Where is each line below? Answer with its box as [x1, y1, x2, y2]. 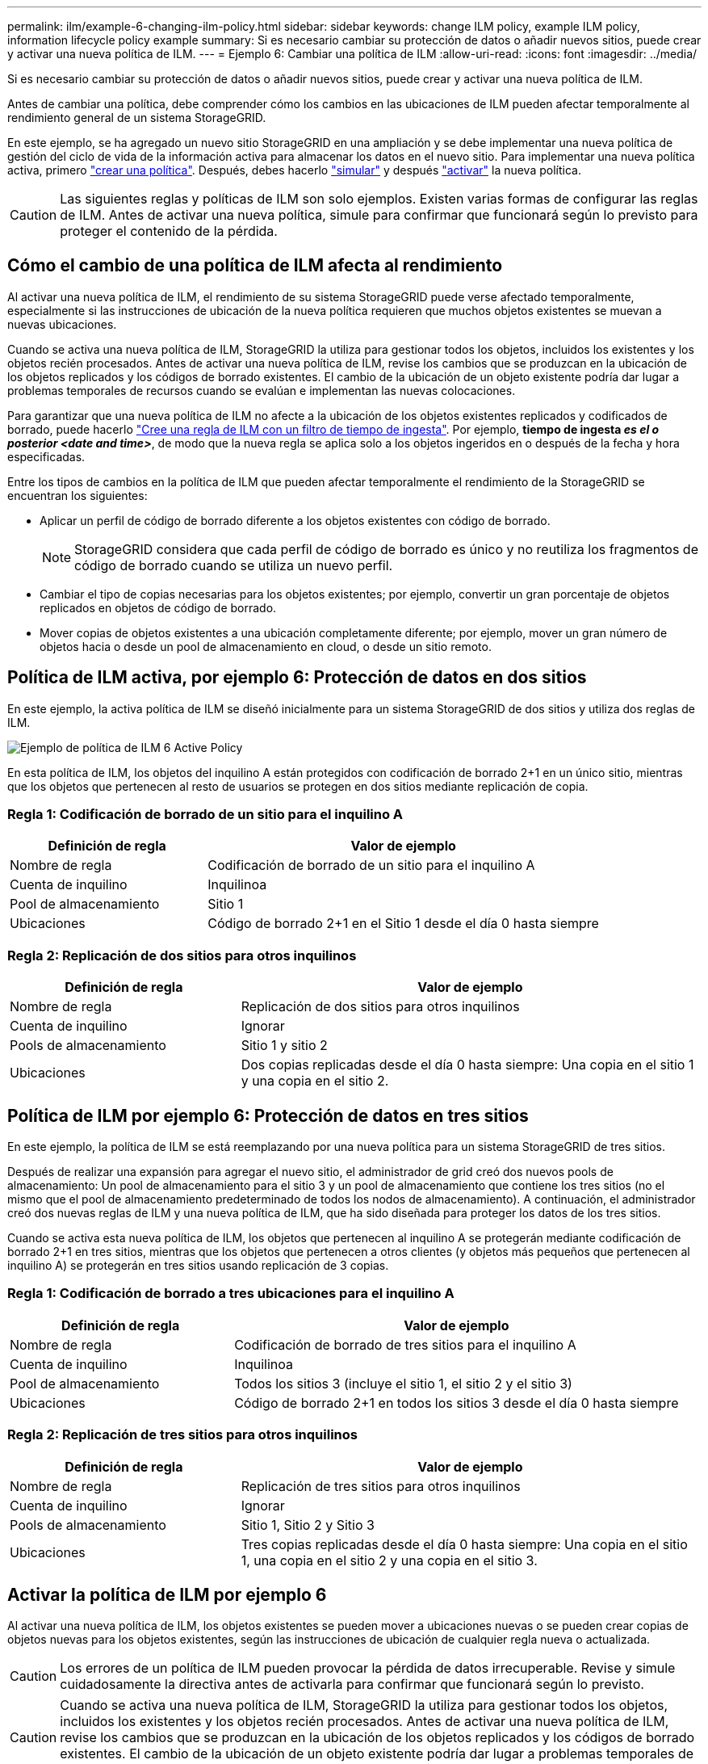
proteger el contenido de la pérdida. [60, 223, 278, 239]
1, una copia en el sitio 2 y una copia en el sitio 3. [241, 1552, 538, 1569]
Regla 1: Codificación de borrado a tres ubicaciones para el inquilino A [7, 1285, 455, 1302]
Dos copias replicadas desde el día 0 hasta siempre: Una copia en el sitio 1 [241, 1056, 694, 1073]
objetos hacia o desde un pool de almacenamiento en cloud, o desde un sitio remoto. [40, 639, 492, 653]
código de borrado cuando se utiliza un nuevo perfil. [74, 556, 393, 573]
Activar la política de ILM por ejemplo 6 [7, 1584, 327, 1605]
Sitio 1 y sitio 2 [241, 1037, 328, 1054]
